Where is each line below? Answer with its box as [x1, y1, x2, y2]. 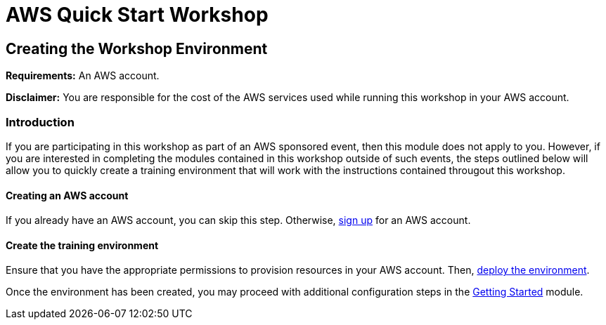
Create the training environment [6, 239, 159, 251]
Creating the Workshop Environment [6, 39, 268, 58]
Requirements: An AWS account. [6, 69, 160, 82]
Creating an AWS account [6, 189, 129, 201]
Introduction [6, 114, 75, 129]
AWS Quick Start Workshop [6, 3, 269, 27]
